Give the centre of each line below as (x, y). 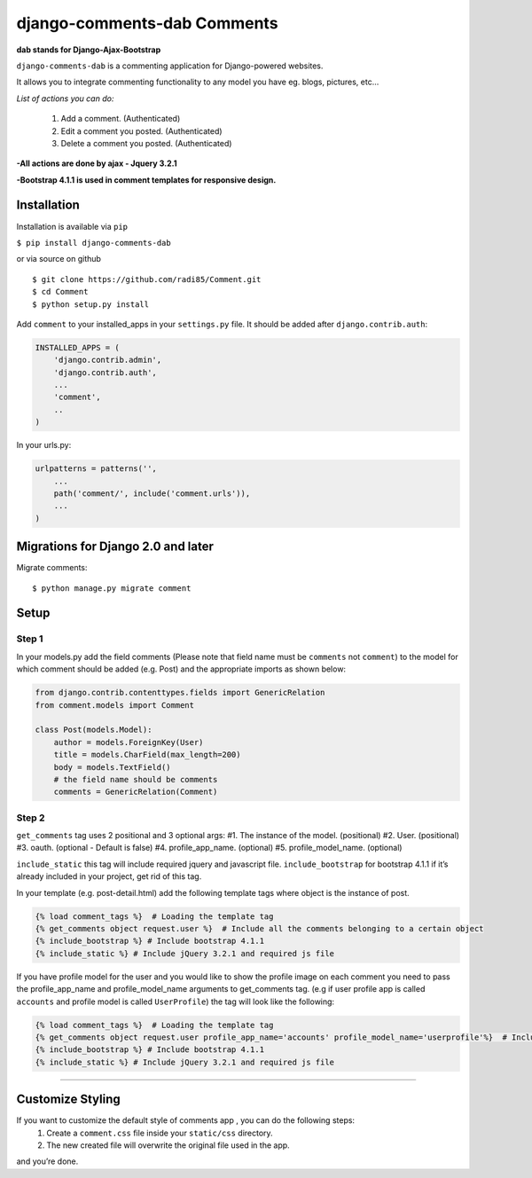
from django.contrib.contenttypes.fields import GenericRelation (180, 693)
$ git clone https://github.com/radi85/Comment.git (147, 279)
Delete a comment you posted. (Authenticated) (146, 143)
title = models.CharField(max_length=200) (147, 755)
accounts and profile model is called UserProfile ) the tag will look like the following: (176, 1001)
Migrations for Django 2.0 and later (115, 547)
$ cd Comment (60, 292)
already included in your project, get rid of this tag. (109, 876)
